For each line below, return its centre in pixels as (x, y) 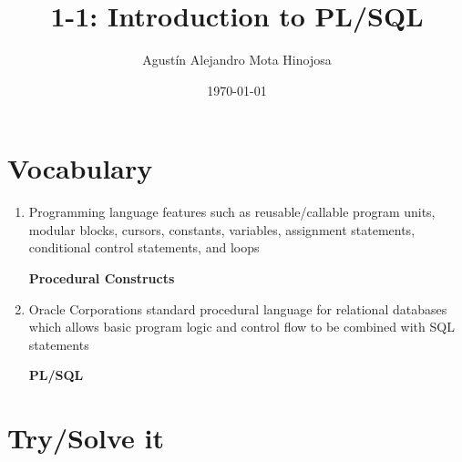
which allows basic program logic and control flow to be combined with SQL (241, 327)
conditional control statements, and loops (144, 247)
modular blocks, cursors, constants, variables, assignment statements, (222, 229)
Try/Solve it (86, 438)
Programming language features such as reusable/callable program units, (232, 212)
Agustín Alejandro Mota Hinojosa (237, 60)
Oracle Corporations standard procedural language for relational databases (238, 308)
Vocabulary (80, 168)
